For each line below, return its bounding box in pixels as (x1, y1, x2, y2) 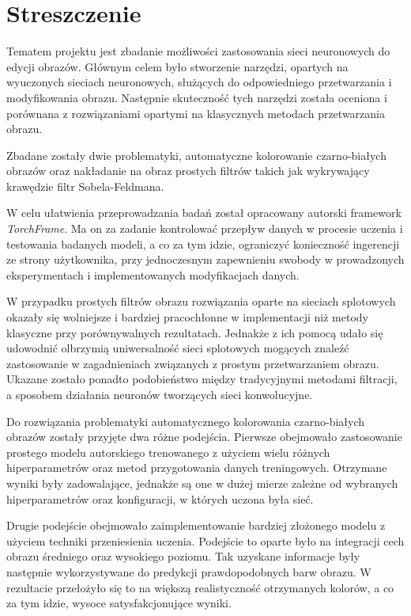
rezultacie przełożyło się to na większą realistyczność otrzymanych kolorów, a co (6, 579, 394, 595)
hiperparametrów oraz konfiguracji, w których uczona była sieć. (6, 490, 314, 507)
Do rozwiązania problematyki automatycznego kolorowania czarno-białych (6, 413, 365, 429)
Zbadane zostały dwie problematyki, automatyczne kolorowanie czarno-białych (6, 146, 386, 163)
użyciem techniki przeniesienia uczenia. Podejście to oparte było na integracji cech (6, 532, 405, 549)
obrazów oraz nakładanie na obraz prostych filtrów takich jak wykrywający (6, 162, 370, 179)
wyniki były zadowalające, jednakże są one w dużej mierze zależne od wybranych (6, 474, 398, 491)
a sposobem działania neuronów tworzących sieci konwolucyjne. (6, 386, 313, 402)
